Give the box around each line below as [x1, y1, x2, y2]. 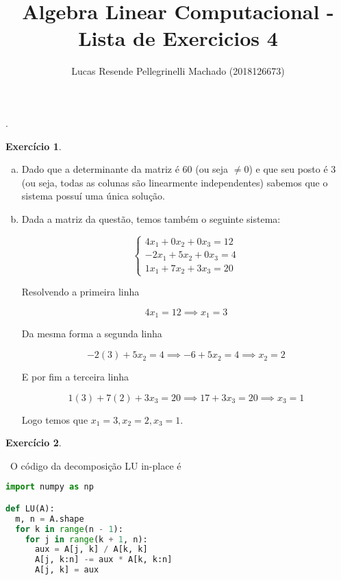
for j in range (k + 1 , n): [25, 534, 148, 544]
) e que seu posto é [249, 162, 328, 176]
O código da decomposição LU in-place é [10, 458, 181, 472]
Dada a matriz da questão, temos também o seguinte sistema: [21, 211, 281, 226]
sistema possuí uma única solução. [21, 189, 165, 203]
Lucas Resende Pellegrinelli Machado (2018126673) [71, 64, 285, 78]
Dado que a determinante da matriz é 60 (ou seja [21, 162, 229, 176]
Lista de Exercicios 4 [78, 24, 278, 52]
